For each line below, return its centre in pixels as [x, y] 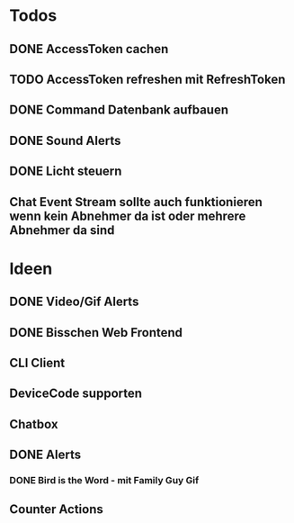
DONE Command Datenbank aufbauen [119, 110]
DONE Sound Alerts [65, 140]
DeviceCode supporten [76, 394]
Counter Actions [56, 509]
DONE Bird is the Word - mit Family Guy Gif [104, 480]
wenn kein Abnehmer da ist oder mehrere [128, 216]
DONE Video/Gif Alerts [74, 302]
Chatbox [34, 424]
